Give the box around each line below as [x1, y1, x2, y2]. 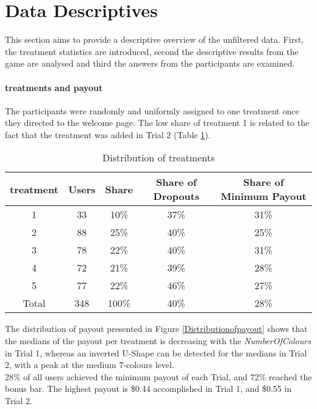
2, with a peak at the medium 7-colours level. [5, 358, 174, 371]
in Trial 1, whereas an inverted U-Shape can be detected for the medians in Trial [5, 346, 307, 359]
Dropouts [153, 189, 200, 204]
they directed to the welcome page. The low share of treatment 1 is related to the [5, 116, 310, 129]
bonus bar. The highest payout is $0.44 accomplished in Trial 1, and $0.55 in [5, 382, 292, 395]
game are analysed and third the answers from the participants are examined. [5, 57, 295, 70]
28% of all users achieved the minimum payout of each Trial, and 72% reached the [5, 370, 312, 383]
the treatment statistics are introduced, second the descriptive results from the [5, 45, 299, 57]
